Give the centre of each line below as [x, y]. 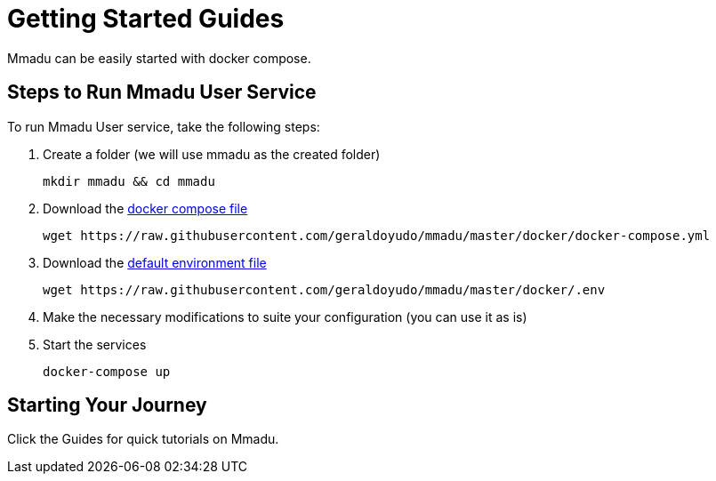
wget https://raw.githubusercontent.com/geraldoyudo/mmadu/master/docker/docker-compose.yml [377, 235]
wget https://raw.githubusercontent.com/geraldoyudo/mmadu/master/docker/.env [324, 289]
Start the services [95, 344]
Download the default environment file [155, 262]
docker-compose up [107, 371]
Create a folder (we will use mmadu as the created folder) [212, 154]
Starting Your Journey [107, 405]
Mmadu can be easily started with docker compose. [159, 58]
